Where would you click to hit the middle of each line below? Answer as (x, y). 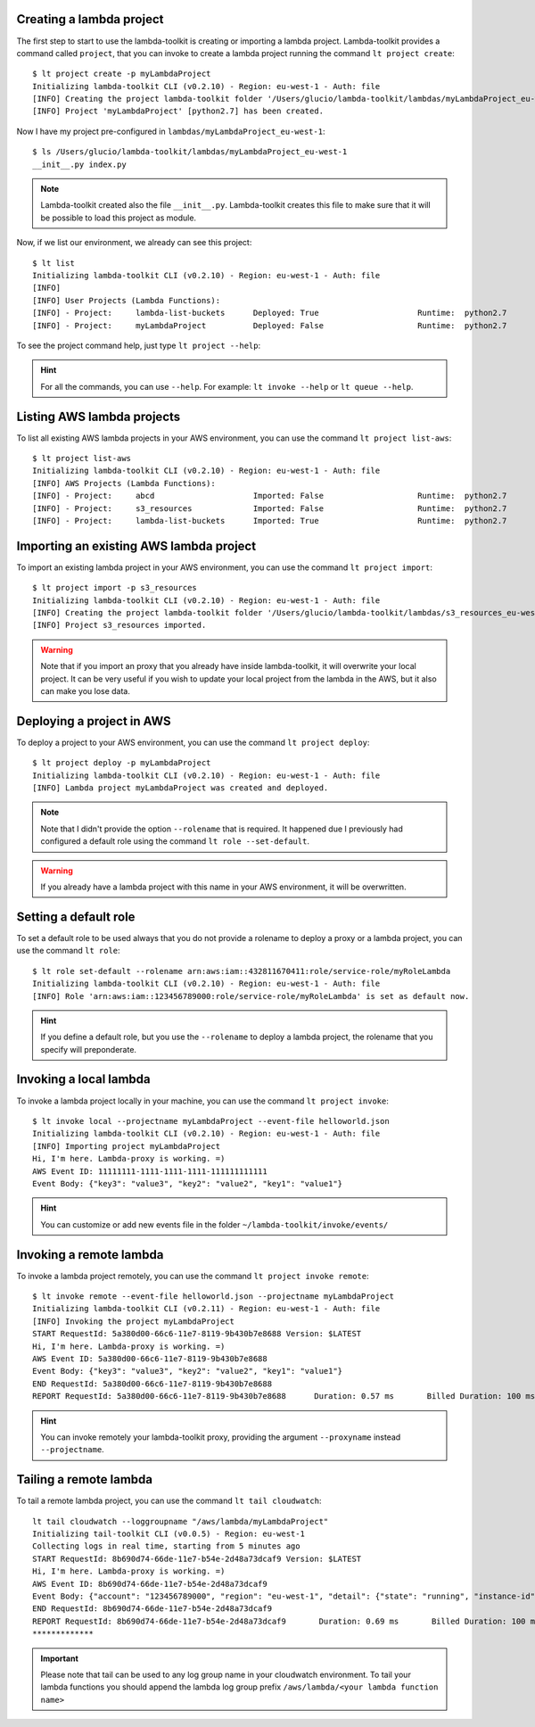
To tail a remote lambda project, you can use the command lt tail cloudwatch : (169, 1501)
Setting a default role (76, 917)
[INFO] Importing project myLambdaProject (127, 1146)
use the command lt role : (68, 951)
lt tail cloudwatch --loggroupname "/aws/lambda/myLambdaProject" (181, 1521)
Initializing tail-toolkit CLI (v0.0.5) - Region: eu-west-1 (169, 1533)
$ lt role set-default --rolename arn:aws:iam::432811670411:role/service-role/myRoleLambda (242, 971)
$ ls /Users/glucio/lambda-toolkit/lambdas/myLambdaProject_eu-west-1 (190, 152)
